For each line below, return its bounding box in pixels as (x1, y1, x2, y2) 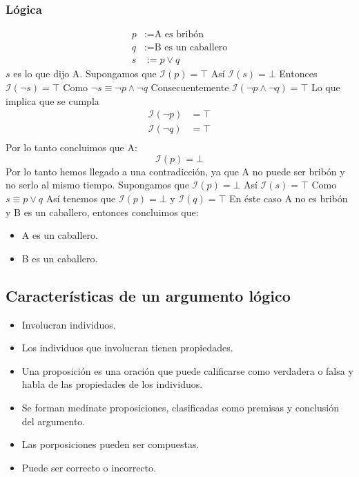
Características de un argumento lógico (6, 284, 291, 306)
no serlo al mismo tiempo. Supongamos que (6, 177, 189, 192)
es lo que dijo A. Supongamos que (13, 66, 157, 81)
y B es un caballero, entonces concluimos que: (6, 204, 199, 219)
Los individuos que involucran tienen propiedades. (21, 340, 233, 355)
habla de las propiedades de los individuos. (21, 377, 203, 391)
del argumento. (21, 413, 86, 428)
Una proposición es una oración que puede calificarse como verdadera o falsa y (21, 363, 353, 378)
